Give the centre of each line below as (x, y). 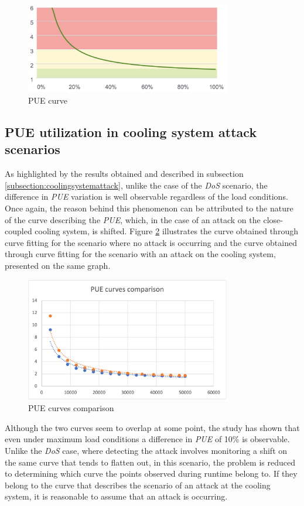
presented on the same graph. (58, 265)
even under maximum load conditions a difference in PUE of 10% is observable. (147, 439)
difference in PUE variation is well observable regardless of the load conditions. (146, 196)
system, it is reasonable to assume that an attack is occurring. (116, 496)
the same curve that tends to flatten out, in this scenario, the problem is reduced (150, 462)
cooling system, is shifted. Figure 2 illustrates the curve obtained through (166, 231)
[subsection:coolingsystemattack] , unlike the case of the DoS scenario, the (136, 185)
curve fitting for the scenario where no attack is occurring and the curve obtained (151, 242)
